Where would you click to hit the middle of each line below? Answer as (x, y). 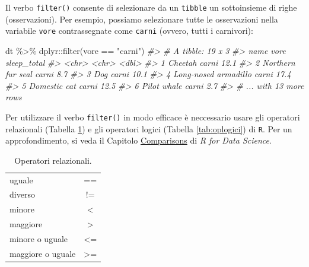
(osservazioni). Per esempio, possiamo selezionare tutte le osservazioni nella (142, 19)
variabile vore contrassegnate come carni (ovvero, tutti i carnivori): (129, 31)
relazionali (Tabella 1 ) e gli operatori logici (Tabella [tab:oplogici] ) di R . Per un (149, 128)
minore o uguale (39, 239)
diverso (22, 194)
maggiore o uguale (43, 253)
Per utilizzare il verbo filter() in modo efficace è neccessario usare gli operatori (153, 117)
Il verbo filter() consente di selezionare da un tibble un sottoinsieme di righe (151, 7)
